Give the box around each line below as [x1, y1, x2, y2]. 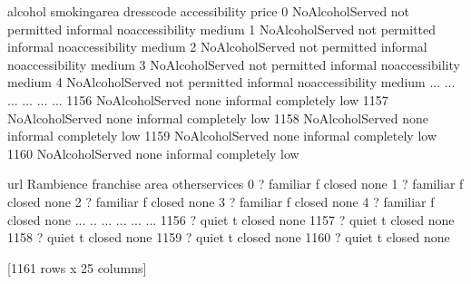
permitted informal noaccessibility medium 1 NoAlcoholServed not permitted [7, 19, 437, 38]
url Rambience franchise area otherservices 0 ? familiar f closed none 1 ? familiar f [7, 174, 464, 193]
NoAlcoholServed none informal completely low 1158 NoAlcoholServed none [7, 108, 429, 127]
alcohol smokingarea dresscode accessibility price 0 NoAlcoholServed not [7, 2, 410, 20]
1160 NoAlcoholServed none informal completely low [7, 143, 299, 162]
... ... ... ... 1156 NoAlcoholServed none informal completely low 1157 [7, 90, 388, 109]
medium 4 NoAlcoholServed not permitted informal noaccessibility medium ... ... [7, 73, 456, 92]
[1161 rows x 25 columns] [7, 258, 147, 277]
